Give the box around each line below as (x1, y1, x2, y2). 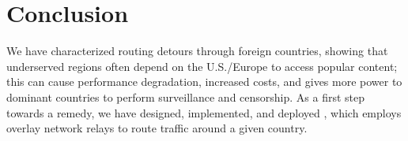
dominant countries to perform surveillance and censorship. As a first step (6, 88, 365, 105)
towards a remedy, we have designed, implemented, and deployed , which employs (6, 104, 402, 121)
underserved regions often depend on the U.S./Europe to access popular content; (6, 58, 398, 74)
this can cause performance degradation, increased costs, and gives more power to (6, 73, 402, 90)
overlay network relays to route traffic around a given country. (6, 120, 308, 136)
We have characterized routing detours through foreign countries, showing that (6, 43, 388, 59)
